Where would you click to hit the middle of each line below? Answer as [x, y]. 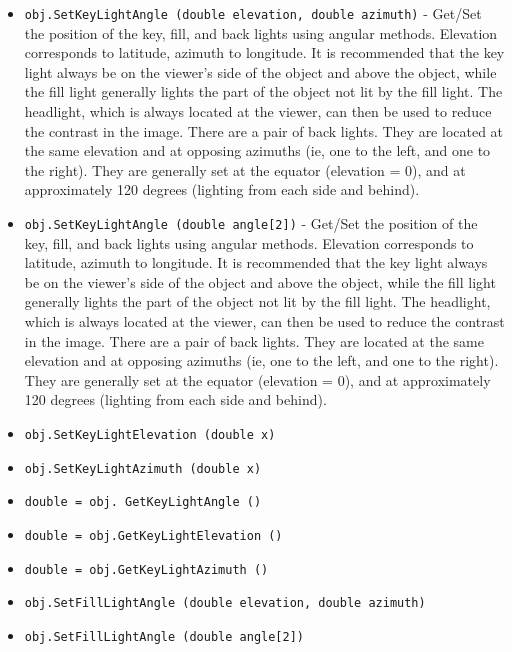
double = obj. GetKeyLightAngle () [143, 502]
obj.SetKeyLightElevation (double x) [150, 435]
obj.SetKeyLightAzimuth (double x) [143, 468]
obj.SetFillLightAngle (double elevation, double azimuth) [225, 603]
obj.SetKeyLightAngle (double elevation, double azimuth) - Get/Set [253, 13]
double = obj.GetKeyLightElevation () [153, 535]
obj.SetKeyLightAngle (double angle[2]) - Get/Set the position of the [251, 223]
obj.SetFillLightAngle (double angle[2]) [164, 636]
